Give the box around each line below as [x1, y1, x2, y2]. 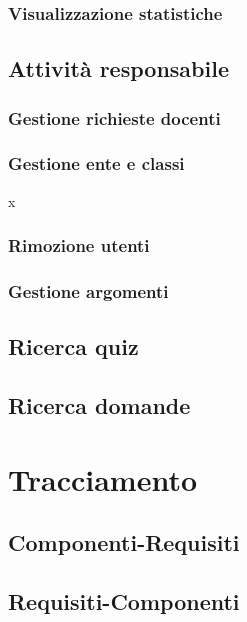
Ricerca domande [8, 390, 191, 421]
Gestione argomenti [8, 279, 169, 304]
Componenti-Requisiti [8, 527, 240, 558]
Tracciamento [8, 458, 198, 499]
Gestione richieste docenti [8, 105, 221, 130]
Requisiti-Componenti [8, 586, 240, 617]
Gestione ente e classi [8, 151, 185, 176]
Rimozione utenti [8, 233, 150, 258]
